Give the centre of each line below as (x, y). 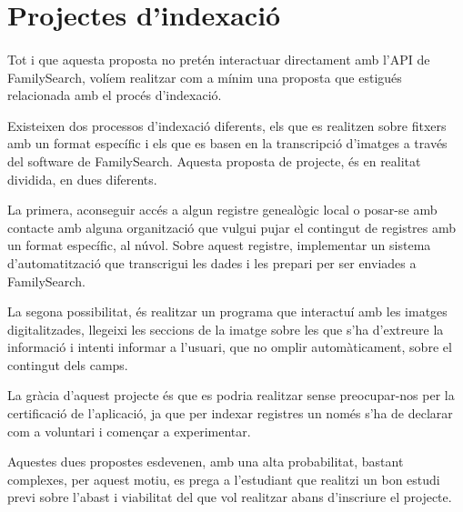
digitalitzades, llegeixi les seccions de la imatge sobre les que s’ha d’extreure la (226, 329)
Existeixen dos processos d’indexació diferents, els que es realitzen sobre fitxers (227, 125)
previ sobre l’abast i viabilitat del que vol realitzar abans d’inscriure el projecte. (230, 497)
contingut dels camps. (68, 364)
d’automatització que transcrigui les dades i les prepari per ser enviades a (212, 262)
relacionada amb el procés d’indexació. (115, 95)
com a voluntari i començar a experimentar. (129, 431)
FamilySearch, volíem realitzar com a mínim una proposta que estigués (205, 77)
